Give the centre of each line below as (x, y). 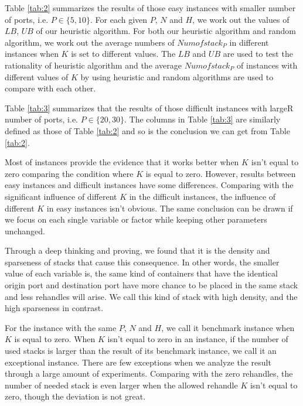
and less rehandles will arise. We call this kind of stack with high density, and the (151, 296)
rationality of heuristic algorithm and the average (93, 65)
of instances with (267, 65)
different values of (37, 76)
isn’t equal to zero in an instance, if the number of (198, 339)
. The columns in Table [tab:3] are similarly (202, 119)
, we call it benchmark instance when (228, 327)
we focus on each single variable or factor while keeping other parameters (136, 219)
